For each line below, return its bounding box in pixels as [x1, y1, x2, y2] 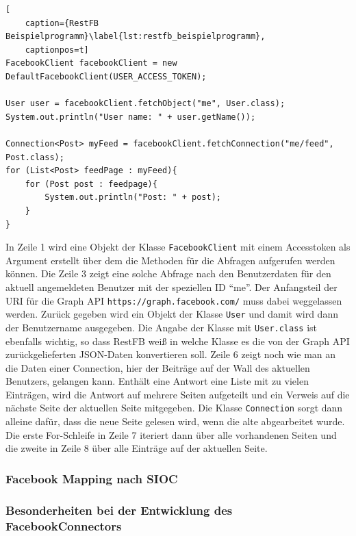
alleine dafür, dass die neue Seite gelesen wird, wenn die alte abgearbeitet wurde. [5, 414, 345, 429]
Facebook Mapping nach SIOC [5, 470, 178, 487]
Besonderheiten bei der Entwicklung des [5, 501, 233, 518]
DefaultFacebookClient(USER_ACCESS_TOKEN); [5, 71, 207, 81]
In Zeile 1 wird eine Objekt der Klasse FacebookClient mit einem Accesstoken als [5, 240, 351, 254]
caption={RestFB [25, 18, 99, 28]
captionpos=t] [25, 44, 89, 55]
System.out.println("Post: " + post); [44, 192, 221, 203]
